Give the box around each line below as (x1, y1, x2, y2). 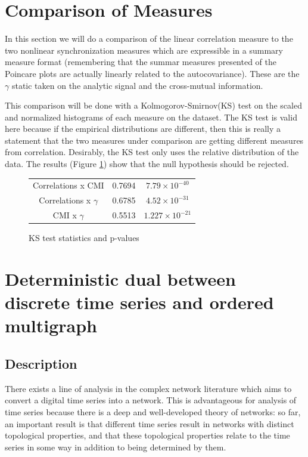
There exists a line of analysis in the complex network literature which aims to (5, 382, 292, 394)
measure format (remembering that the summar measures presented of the (5, 55, 276, 68)
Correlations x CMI (33, 179, 104, 192)
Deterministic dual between (5, 266, 236, 291)
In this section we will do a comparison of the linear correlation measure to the (5, 32, 293, 45)
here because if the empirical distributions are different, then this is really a (5, 122, 281, 135)
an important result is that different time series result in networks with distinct (5, 417, 294, 430)
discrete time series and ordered (5, 290, 274, 314)
